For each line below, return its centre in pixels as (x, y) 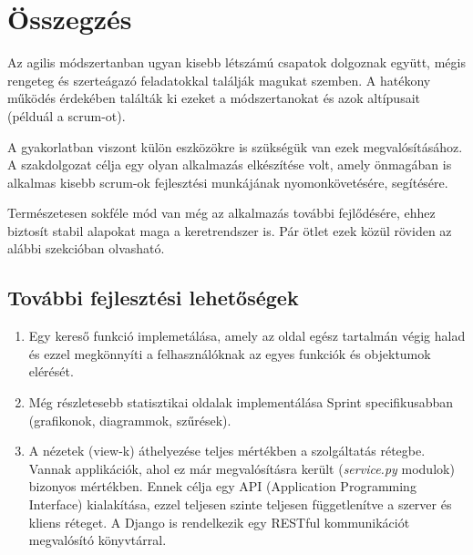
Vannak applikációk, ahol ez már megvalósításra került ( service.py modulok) (242, 468)
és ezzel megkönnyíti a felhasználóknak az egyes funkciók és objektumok (230, 353)
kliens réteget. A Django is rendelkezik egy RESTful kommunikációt (219, 522)
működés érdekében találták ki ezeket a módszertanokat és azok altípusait (214, 98)
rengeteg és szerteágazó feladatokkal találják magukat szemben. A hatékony (219, 80)
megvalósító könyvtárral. (98, 540)
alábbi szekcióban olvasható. (86, 248)
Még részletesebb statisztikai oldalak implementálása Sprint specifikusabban (241, 402)
